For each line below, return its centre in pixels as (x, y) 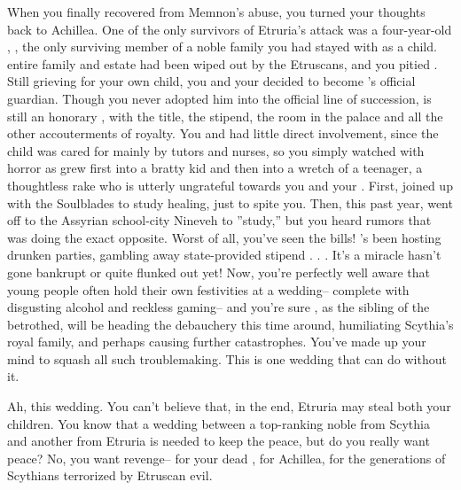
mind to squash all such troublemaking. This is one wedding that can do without (227, 358)
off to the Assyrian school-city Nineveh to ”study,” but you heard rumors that (219, 220)
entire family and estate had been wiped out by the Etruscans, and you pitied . (223, 63)
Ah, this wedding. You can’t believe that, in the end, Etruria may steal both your (229, 406)
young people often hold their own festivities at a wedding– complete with (208, 289)
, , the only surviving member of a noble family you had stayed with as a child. (222, 47)
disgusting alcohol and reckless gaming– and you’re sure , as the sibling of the (219, 307)
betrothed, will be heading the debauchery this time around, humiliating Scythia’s (230, 324)
